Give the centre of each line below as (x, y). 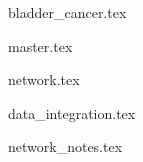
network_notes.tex (65, 146)
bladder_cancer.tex (67, 12)
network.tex (44, 79)
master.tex (40, 45)
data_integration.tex (72, 112)
